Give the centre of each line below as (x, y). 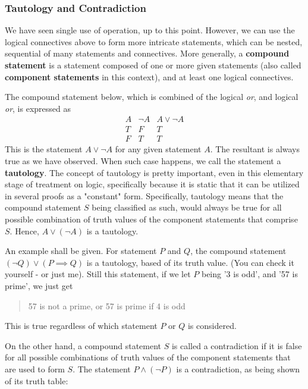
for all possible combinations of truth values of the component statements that (148, 357)
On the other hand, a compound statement (83, 345)
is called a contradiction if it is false (237, 345)
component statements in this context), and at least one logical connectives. (149, 76)
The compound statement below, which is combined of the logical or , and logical (152, 97)
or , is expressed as (38, 108)
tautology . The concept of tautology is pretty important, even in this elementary (154, 172)
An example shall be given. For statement (81, 251)
